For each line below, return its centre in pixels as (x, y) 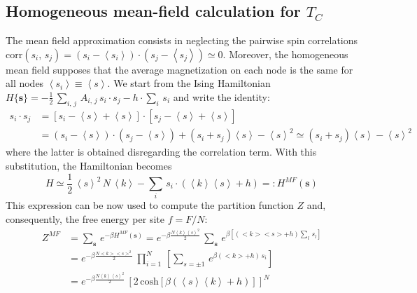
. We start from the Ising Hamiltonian (189, 83)
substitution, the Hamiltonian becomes (89, 165)
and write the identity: (221, 96)
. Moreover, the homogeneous (285, 54)
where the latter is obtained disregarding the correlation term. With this (161, 152)
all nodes (25, 83)
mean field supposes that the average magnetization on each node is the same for (179, 69)
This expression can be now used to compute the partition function (150, 205)
